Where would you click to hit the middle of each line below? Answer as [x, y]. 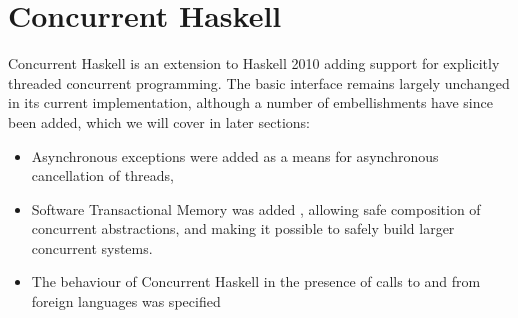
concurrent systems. [92, 247]
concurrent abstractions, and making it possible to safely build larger [243, 228]
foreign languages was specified [126, 301]
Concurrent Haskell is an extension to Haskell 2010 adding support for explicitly [254, 63]
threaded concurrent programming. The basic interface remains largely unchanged [259, 82]
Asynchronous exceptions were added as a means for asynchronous [235, 155]
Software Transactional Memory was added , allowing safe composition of [256, 208]
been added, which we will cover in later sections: [159, 121]
